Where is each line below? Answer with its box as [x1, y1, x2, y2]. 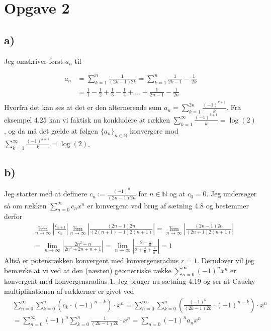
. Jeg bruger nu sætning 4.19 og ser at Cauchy [113, 276, 255, 286]
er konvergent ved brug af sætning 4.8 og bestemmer [87, 200, 249, 210]
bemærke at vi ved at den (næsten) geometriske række [4, 265, 171, 275]
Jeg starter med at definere [4, 188, 87, 199]
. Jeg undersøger [206, 188, 257, 199]
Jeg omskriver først [4, 55, 63, 66]
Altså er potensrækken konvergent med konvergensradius [4, 255, 179, 266]
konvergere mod [130, 125, 178, 136]
